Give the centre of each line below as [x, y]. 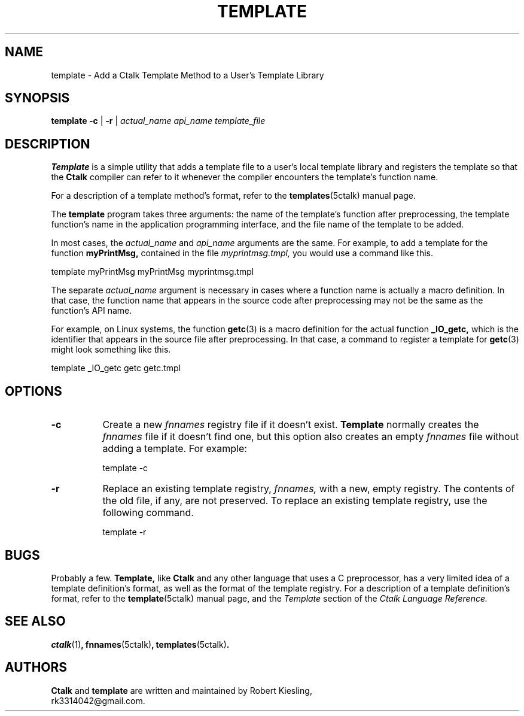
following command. [148, 513]
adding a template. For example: [175, 449]
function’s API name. [92, 311]
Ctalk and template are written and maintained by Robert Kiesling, [182, 690]
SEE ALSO [35, 621]
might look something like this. [111, 350]
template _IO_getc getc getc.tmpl [116, 368]
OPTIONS [33, 391]
